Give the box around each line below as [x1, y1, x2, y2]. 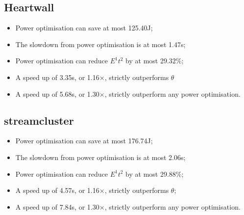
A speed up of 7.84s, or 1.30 [15, 201, 99, 212]
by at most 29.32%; [125, 55, 184, 66]
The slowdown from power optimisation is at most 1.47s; [15, 39, 186, 49]
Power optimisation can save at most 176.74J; [15, 135, 153, 146]
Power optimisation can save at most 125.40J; [15, 23, 153, 33]
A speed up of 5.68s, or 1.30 [15, 88, 99, 99]
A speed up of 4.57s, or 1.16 [15, 185, 99, 195]
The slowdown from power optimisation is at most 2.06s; [15, 152, 186, 162]
